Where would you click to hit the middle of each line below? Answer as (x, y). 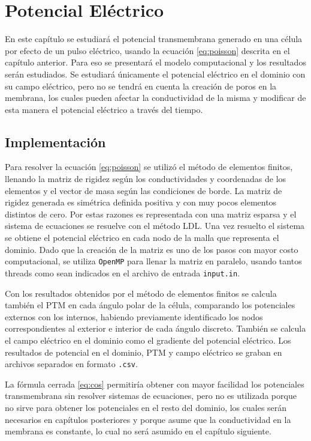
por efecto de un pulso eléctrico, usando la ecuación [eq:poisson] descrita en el (147, 50)
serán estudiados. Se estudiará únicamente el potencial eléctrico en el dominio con (155, 74)
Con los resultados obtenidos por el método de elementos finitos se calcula (141, 293)
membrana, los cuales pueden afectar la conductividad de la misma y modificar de (155, 98)
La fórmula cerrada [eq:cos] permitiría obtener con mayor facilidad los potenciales (155, 384)
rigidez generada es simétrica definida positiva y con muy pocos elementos (141, 202)
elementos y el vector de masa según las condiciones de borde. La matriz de (144, 190)
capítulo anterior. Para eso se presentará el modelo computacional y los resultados (155, 62)
